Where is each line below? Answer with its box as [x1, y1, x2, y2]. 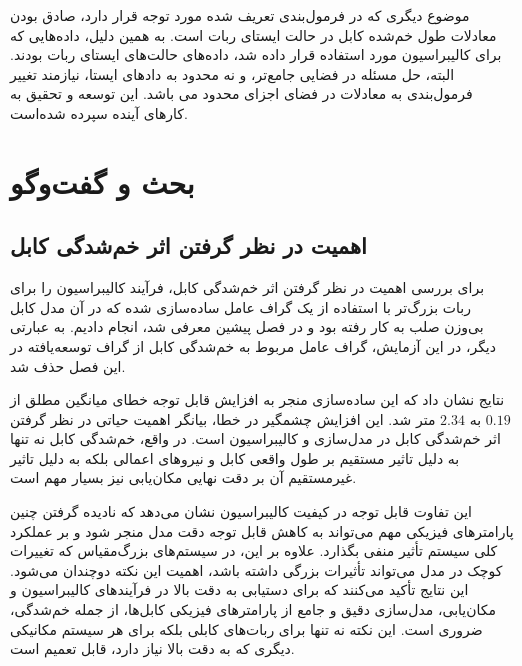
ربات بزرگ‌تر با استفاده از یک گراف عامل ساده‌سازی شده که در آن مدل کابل [10, 296, 471, 317]
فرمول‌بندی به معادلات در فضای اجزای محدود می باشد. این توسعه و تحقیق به [10, 83, 473, 104]
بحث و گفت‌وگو [10, 161, 195, 202]
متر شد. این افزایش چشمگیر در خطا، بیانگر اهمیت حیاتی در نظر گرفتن [10, 408, 436, 429]
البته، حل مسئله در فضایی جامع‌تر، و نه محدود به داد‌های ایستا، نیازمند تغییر [10, 63, 455, 84]
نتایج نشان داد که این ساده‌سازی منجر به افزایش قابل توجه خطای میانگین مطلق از [10, 389, 505, 410]
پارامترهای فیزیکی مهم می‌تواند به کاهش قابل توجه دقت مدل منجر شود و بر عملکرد [10, 520, 514, 541]
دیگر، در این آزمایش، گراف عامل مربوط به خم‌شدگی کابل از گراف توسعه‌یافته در [10, 335, 496, 356]
